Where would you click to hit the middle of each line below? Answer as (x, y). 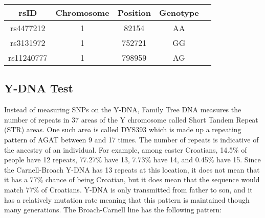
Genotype (179, 13)
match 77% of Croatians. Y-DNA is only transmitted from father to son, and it (128, 189)
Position (134, 13)
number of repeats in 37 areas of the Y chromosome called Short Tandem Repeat (131, 119)
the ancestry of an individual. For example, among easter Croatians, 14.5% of (126, 149)
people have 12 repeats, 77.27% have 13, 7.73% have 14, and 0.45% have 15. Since (132, 160)
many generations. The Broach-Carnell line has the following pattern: (113, 210)
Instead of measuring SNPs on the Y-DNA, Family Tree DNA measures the (123, 110)
